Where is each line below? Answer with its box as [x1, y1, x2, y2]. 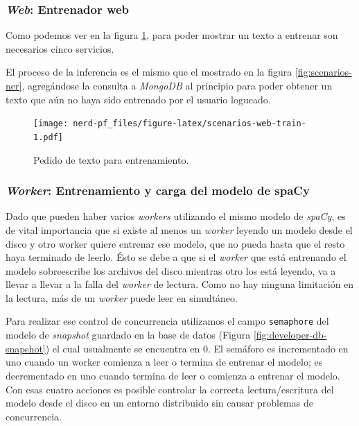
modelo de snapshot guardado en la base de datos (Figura [6, 327, 251, 342]
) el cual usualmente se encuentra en [45, 341, 200, 355]
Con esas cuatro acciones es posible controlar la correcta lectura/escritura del [6, 382, 334, 396]
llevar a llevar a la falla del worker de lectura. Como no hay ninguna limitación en [6, 277, 354, 291]
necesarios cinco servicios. [6, 41, 114, 56]
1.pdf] [33, 132, 63, 142]
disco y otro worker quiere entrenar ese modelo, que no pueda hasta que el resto [6, 236, 345, 250]
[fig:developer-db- [253, 327, 327, 342]
